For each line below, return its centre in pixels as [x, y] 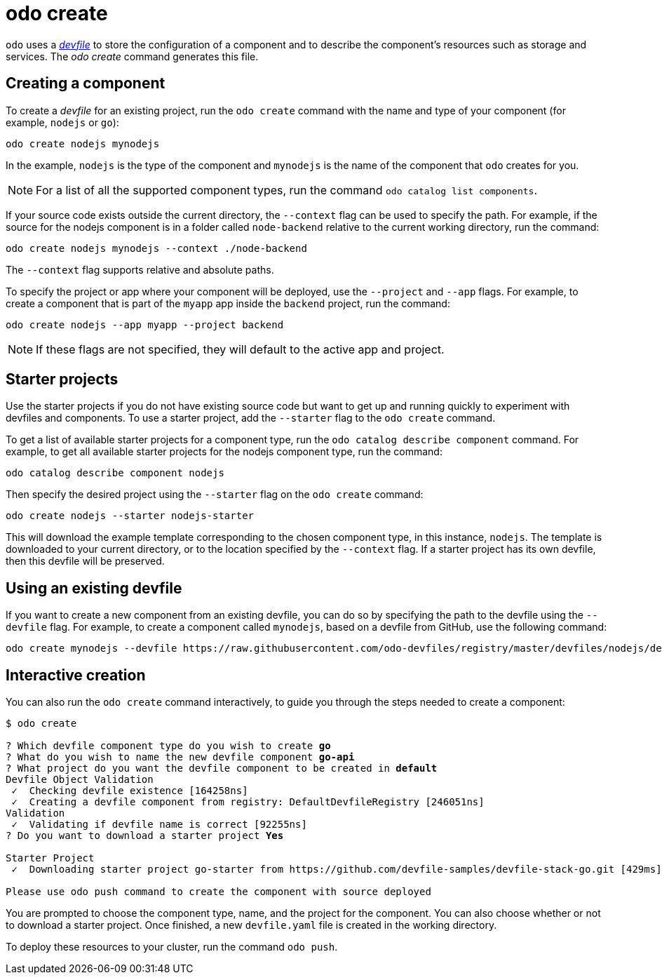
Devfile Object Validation [80, 780]
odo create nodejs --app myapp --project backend [145, 324]
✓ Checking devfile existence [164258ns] [130, 791]
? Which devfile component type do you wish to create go [168, 746]
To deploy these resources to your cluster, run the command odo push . [172, 947]
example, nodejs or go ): [62, 122]
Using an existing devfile [94, 588]
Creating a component [86, 83]
